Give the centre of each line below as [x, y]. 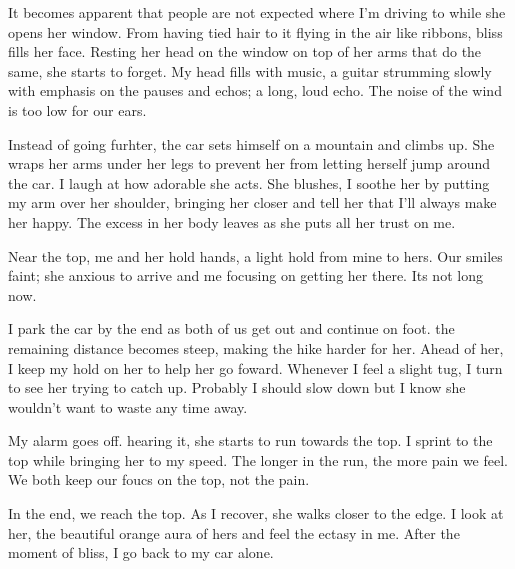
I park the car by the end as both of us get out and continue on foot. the [231, 328]
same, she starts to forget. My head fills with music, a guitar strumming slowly [250, 70]
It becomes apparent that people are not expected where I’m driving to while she [257, 12]
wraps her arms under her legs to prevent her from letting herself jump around [249, 163]
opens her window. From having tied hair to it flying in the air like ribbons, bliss [255, 31]
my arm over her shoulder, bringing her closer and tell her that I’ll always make [252, 202]
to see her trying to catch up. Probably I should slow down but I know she [237, 387]
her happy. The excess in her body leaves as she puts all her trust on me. [232, 221]
